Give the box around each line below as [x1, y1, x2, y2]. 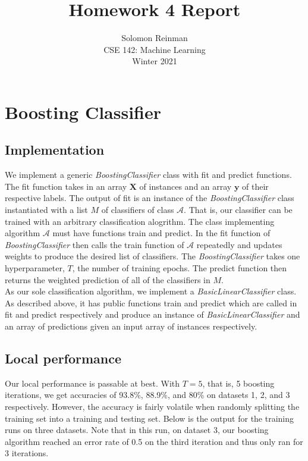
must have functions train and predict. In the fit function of [52, 227, 271, 239]
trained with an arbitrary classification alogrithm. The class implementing [5, 215, 275, 227]
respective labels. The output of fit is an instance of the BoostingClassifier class [5, 192, 294, 204]
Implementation [5, 140, 105, 159]
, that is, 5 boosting [202, 377, 275, 389]
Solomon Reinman [121, 32, 188, 44]
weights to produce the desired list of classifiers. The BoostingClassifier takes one [5, 250, 300, 262]
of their [242, 180, 269, 192]
